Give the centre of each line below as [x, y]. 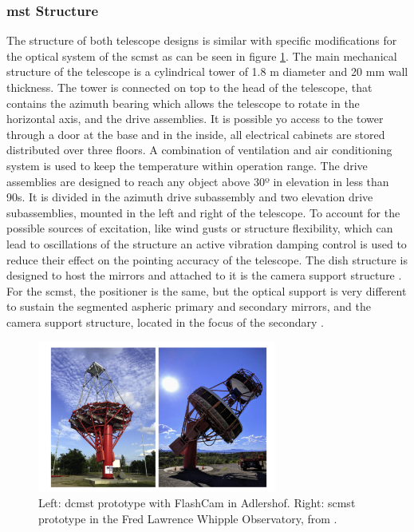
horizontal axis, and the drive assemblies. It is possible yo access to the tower [195, 119]
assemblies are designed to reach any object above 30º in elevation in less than [198, 181]
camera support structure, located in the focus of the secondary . [165, 322]
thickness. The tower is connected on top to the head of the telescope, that [189, 87]
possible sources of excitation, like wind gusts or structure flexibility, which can [200, 228]
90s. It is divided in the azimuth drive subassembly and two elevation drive [190, 197]
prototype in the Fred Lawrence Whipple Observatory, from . [188, 518]
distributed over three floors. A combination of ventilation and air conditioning [199, 150]
